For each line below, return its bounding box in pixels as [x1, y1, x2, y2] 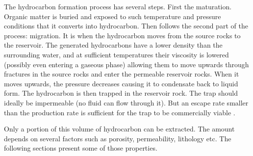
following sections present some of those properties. [4, 143, 157, 153]
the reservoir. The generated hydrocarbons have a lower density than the [4, 40, 223, 50]
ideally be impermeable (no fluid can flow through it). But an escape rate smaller [4, 97, 249, 107]
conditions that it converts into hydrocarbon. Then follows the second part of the [4, 21, 248, 31]
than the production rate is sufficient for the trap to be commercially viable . [4, 107, 235, 117]
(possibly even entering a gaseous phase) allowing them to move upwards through [4, 59, 249, 69]
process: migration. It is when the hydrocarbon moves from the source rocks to [4, 30, 241, 40]
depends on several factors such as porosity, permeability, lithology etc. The [4, 133, 231, 143]
